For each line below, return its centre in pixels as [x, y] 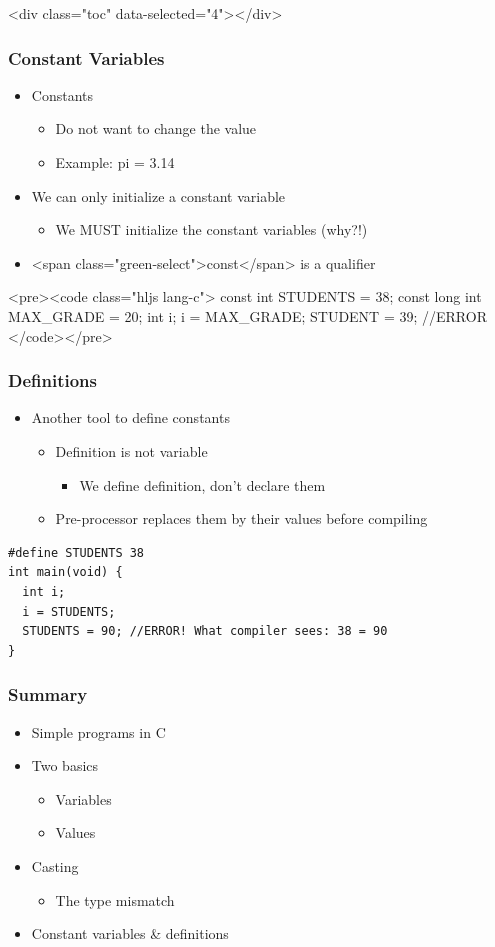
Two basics [65, 765]
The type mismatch [115, 899]
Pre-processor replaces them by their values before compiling [241, 518]
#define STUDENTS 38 [76, 552]
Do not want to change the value [156, 128]
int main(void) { [65, 572]
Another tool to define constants [130, 417]
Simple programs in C [98, 731]
